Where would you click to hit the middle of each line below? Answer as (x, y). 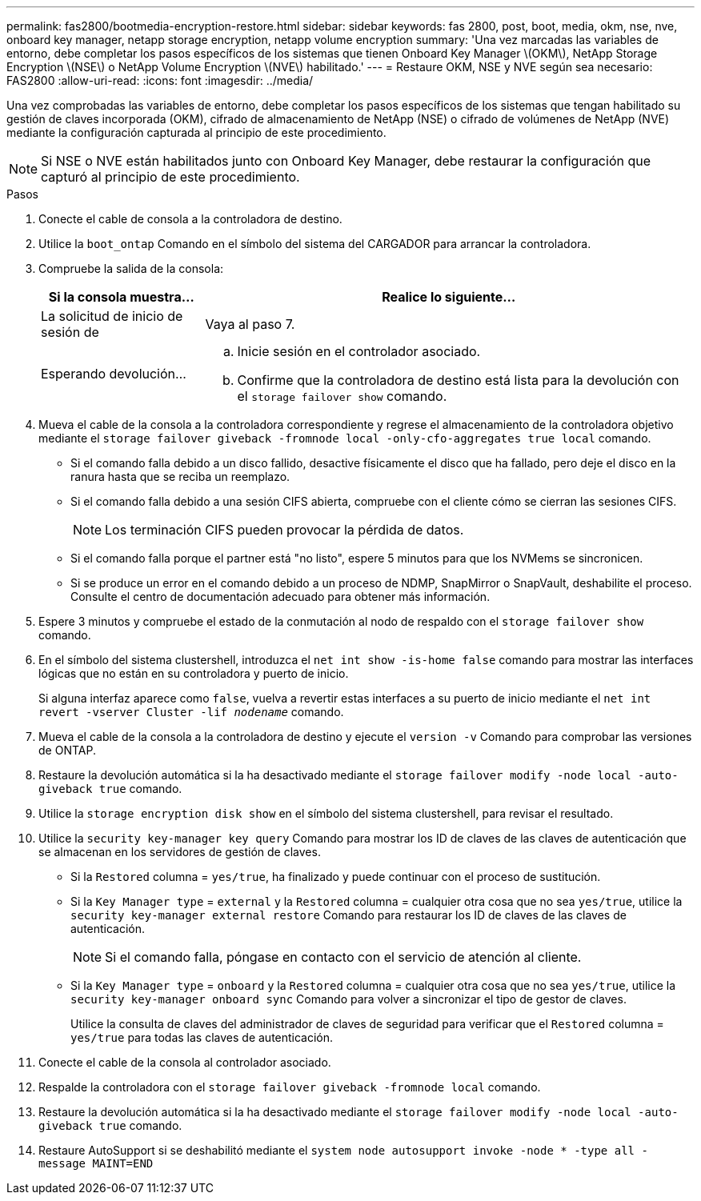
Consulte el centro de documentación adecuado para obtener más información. (280, 596)
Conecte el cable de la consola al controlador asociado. (185, 1062)
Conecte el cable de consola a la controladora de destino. (190, 219)
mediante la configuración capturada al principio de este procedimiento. (196, 132)
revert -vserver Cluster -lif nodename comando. (191, 712)
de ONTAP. (67, 750)
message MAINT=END (96, 1163)
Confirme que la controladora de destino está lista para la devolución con (458, 380)
